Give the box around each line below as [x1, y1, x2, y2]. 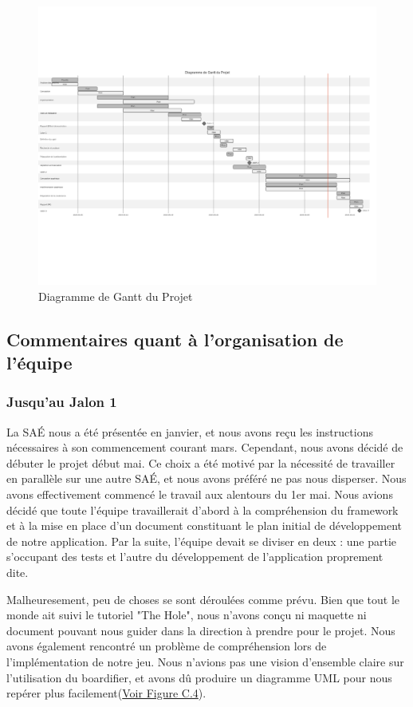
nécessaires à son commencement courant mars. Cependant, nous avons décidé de [6, 439, 403, 456]
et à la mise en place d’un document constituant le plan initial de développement [6, 517, 402, 534]
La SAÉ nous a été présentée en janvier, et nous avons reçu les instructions [6, 423, 373, 440]
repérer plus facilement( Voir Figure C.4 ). [6, 685, 206, 701]
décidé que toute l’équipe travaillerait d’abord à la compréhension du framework [6, 501, 399, 518]
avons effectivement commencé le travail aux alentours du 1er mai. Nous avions [6, 486, 393, 502]
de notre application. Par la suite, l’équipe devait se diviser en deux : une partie [6, 532, 397, 549]
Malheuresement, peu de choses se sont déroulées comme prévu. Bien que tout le [6, 590, 400, 607]
